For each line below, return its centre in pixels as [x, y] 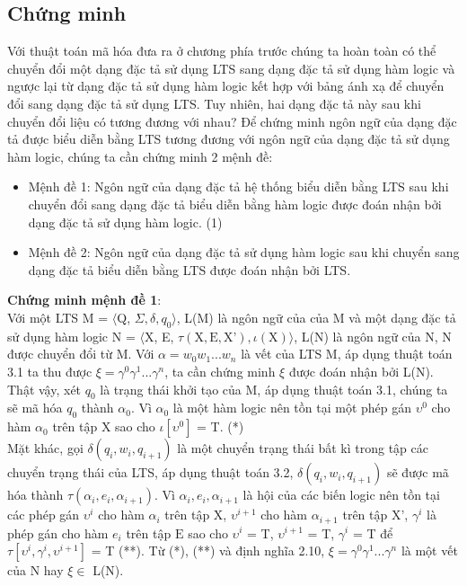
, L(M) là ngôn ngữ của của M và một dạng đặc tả [316, 317]
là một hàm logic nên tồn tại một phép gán [292, 408]
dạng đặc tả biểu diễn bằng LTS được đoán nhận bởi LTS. [189, 269]
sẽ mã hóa [35, 408]
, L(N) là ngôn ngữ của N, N [373, 336]
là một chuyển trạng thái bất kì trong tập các [303, 448]
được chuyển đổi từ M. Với [81, 354]
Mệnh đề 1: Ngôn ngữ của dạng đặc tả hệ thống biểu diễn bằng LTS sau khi [238, 186]
